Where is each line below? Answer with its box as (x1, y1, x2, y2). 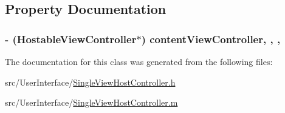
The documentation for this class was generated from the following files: (5, 55, 273, 67)
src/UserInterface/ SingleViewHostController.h (5, 75, 176, 88)
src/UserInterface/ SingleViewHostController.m (5, 96, 178, 109)
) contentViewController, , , (141, 31, 281, 46)
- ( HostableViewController (5, 31, 137, 46)
